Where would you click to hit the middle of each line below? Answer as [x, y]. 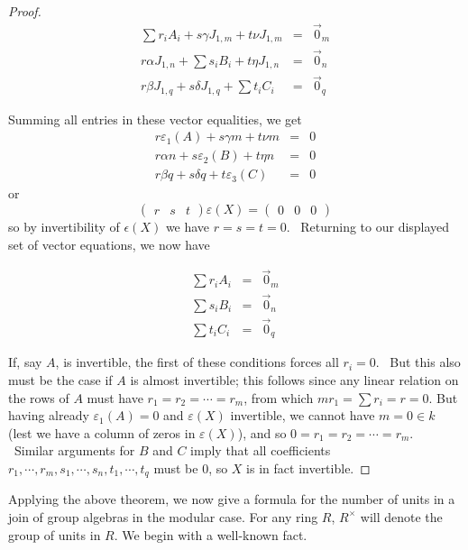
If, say [25, 362]
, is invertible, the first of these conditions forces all [197, 362]
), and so [262, 432]
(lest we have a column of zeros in [102, 432]
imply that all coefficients [261, 450]
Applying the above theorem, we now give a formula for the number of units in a [232, 499]
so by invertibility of [64, 226]
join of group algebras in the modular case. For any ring [163, 516]
